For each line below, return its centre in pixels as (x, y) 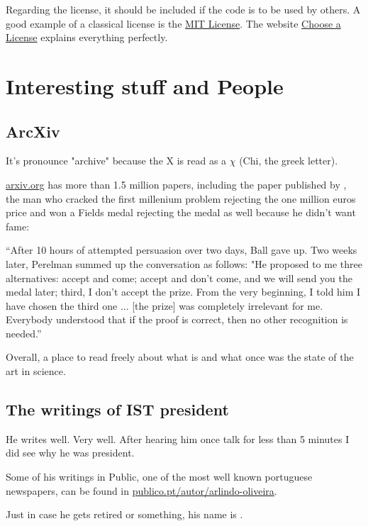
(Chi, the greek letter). (289, 161)
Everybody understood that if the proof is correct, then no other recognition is (177, 319)
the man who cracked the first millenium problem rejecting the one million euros (181, 198)
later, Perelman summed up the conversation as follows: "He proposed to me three (184, 263)
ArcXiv (33, 131)
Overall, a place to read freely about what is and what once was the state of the (180, 357)
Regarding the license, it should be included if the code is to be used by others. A (183, 9)
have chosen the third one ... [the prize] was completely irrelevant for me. (165, 305)
